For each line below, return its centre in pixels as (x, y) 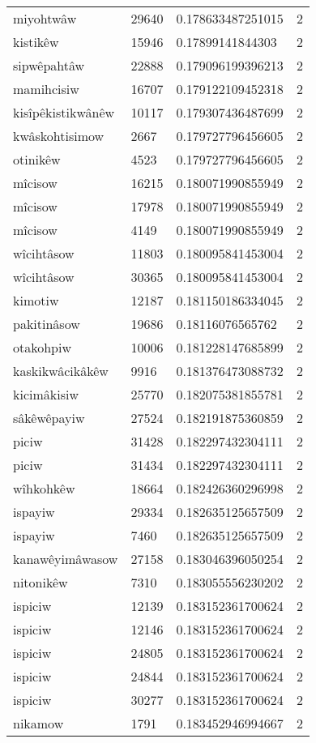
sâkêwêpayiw (49, 418)
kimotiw (36, 300)
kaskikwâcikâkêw (61, 371)
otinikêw (37, 159)
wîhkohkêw (44, 488)
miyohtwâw (45, 18)
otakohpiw (43, 347)
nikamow (38, 723)
